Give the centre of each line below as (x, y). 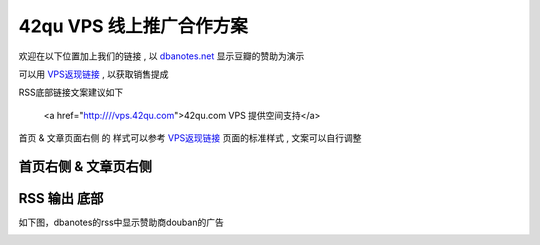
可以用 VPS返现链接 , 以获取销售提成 (93, 74)
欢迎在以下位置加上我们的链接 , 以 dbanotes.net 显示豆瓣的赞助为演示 (161, 56)
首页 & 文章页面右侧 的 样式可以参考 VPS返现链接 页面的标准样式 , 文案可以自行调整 (190, 138)
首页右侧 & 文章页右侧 (85, 166)
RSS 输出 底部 (61, 198)
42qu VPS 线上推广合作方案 (133, 26)
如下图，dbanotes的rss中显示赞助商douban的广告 (121, 222)
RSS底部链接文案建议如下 (71, 92)
